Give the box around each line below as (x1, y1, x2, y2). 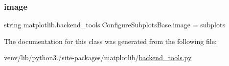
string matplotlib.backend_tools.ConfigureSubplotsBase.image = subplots (4, 20, 225, 30)
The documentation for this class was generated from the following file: (4, 36, 217, 46)
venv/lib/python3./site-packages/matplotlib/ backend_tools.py (4, 52, 192, 63)
